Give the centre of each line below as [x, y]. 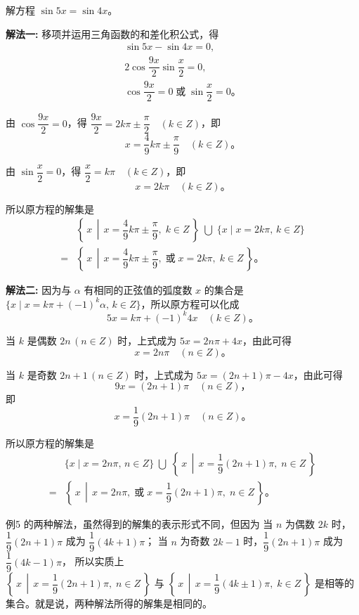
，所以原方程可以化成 [190, 303]
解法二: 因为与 [39, 290]
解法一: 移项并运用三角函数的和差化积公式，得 [112, 33]
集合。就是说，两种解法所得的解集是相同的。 [109, 603]
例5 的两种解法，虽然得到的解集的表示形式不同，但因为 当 [139, 524]
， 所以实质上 [93, 561]
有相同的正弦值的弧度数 [138, 290]
